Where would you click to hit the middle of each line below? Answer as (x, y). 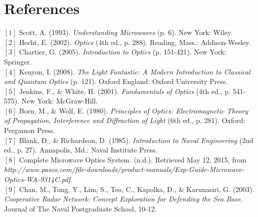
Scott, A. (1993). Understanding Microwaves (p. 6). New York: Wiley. (126, 32)
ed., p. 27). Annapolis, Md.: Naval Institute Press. (81, 150)
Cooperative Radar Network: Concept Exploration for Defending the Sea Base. (123, 199)
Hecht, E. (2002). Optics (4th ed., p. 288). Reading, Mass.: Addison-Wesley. (135, 42)
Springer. (18, 61)
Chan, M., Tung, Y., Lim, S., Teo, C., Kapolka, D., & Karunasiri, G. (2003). (137, 189)
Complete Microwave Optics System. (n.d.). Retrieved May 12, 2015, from (133, 159)
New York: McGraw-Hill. (59, 101)
